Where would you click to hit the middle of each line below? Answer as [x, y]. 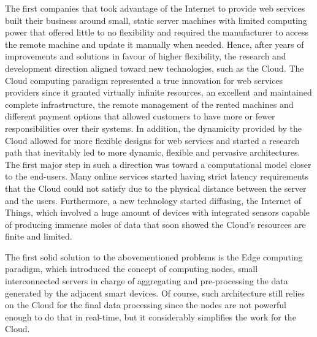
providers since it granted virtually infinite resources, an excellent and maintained [158, 92]
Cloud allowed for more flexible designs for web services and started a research [152, 140]
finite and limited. [39, 236]
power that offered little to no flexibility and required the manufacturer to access [157, 32]
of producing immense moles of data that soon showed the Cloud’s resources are [155, 224]
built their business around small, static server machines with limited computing [156, 20]
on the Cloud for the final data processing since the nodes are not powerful [146, 305]
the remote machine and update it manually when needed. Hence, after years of [155, 44]
